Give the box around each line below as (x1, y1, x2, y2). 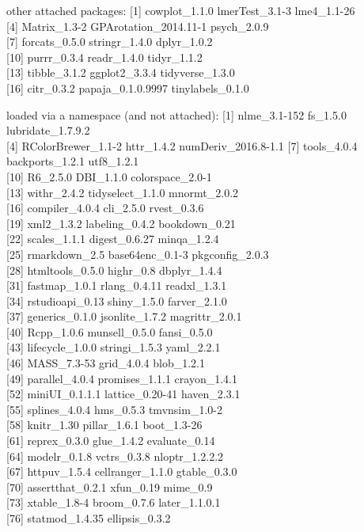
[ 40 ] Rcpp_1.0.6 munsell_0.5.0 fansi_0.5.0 (6, 323, 213, 340)
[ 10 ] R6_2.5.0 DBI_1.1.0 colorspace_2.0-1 (6, 168, 212, 184)
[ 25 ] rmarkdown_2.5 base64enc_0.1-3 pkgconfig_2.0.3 (6, 245, 269, 262)
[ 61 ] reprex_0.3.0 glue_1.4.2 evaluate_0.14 (6, 432, 215, 449)
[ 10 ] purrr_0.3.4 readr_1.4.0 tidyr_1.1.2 (6, 48, 203, 65)
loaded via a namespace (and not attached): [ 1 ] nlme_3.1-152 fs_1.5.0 (6, 106, 347, 123)
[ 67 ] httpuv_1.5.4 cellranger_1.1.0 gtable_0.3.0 (6, 463, 237, 480)
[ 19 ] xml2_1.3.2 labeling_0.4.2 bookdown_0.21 (6, 215, 236, 231)
